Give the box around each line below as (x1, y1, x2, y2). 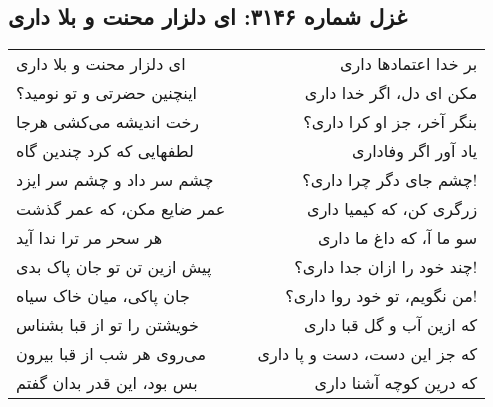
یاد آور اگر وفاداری (351, 139, 478, 163)
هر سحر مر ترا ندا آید (16, 226, 163, 250)
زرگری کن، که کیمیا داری (307, 197, 478, 221)
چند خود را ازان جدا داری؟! (294, 255, 478, 279)
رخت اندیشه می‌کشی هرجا (16, 110, 200, 134)
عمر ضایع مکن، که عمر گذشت (16, 197, 226, 221)
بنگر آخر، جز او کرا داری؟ (303, 110, 478, 134)
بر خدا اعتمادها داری (340, 52, 478, 76)
